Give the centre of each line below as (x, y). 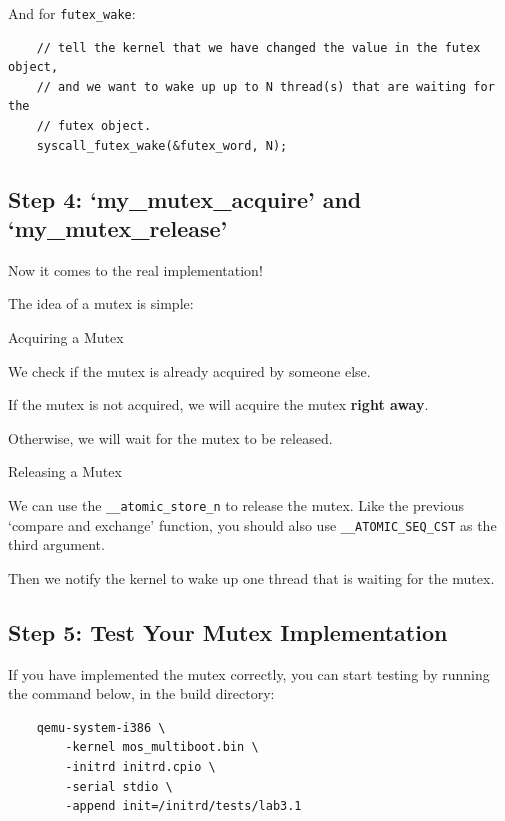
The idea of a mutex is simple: (101, 303)
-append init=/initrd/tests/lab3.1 (183, 806)
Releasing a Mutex (65, 471)
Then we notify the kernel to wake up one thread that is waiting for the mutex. (251, 577)
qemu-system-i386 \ (101, 727)
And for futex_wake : (72, 13)
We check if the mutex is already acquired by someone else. (189, 370)
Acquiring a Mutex (66, 337)
